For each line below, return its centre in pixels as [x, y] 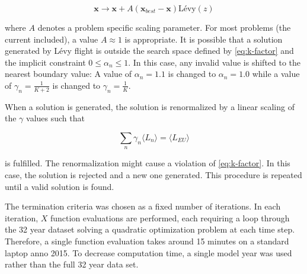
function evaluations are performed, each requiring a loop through [170, 217]
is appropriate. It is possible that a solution [204, 39]
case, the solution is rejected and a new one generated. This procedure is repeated [153, 174]
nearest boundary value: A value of [68, 74]
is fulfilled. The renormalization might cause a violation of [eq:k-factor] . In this [148, 163]
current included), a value [52, 39]
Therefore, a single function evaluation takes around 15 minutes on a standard [147, 241]
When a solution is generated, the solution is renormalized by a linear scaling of [150, 106]
